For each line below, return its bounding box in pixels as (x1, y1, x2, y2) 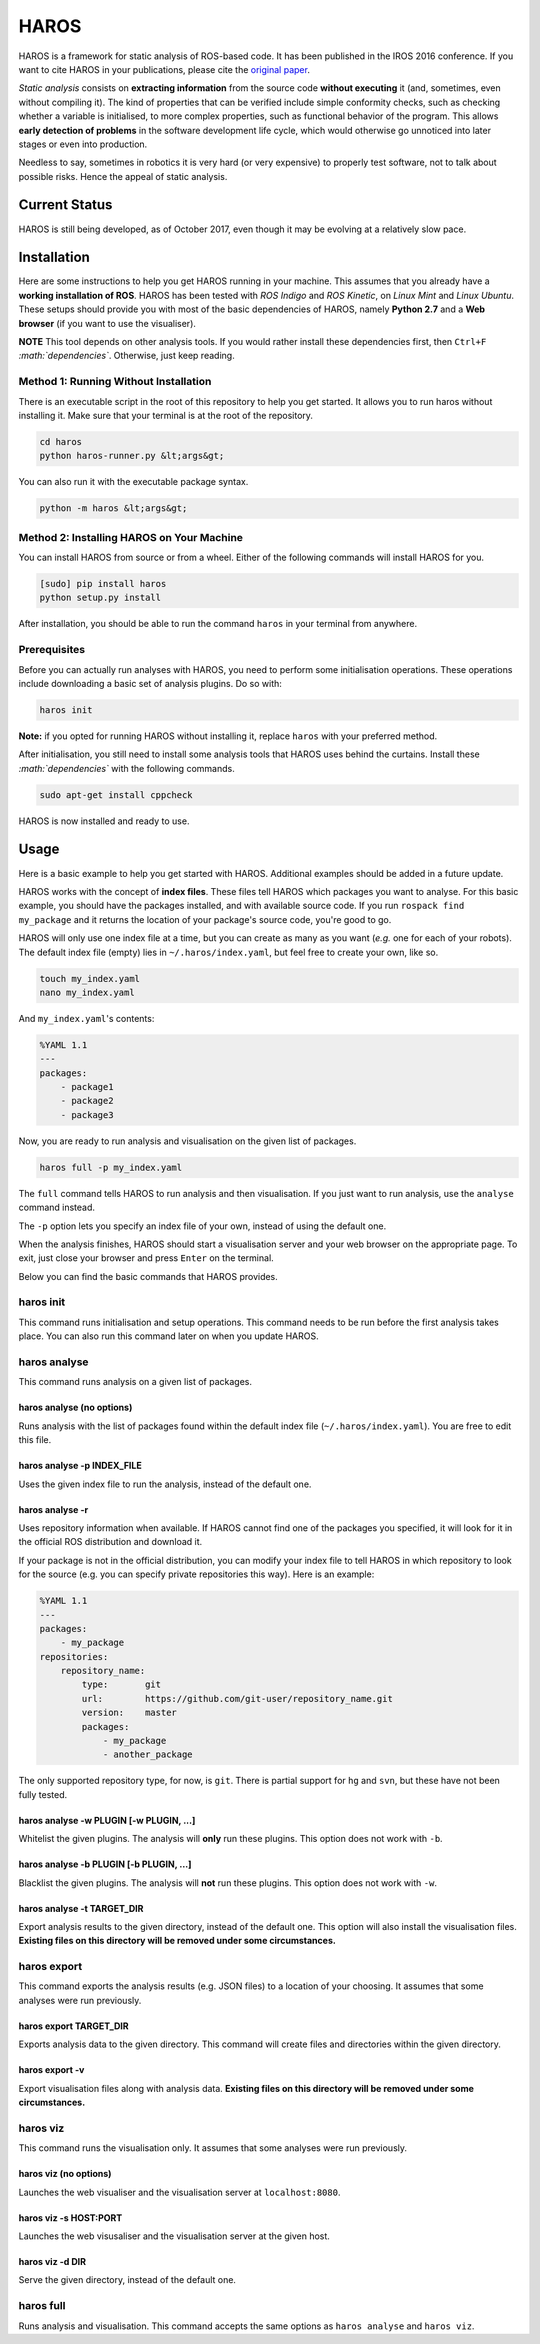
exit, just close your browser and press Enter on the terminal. (18, 1252, 274, 1264)
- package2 (60, 1095, 114, 1107)
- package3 (60, 1109, 114, 1120)
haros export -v (18, 2064, 85, 2076)
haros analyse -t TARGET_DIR (18, 1902, 144, 1914)
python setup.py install (39, 592, 162, 604)
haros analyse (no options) (18, 1401, 133, 1414)
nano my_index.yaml (39, 986, 135, 998)
